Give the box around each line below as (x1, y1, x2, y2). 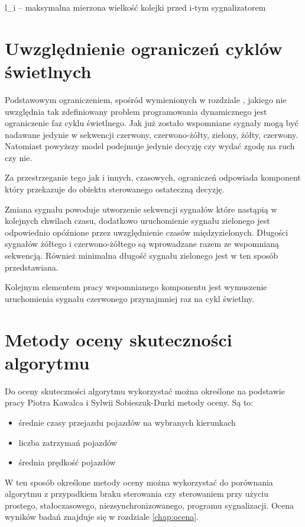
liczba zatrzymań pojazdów (18, 436, 117, 448)
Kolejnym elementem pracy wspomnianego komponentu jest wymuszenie (5, 281, 267, 293)
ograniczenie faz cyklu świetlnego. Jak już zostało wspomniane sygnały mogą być (5, 117, 298, 129)
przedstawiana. (5, 261, 59, 273)
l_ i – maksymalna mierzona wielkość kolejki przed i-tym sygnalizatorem (5, 1, 266, 13)
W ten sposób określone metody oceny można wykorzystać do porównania (5, 475, 273, 488)
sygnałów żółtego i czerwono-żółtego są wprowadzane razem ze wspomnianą (5, 237, 279, 250)
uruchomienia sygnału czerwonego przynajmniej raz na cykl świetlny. (5, 292, 254, 304)
